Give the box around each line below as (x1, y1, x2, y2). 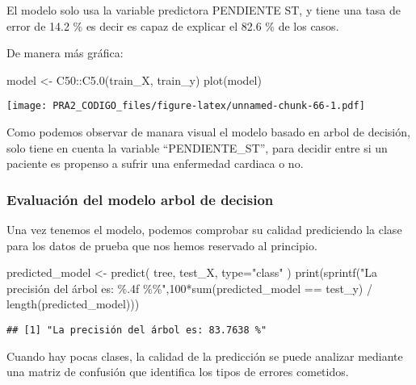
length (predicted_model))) (6, 295, 140, 312)
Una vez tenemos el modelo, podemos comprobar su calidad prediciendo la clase (6, 221, 402, 238)
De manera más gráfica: (6, 44, 124, 61)
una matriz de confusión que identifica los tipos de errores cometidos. (6, 363, 349, 380)
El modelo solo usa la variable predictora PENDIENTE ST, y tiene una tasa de (6, 2, 401, 18)
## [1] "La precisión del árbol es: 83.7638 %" (6, 324, 267, 336)
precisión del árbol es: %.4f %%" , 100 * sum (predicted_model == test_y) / (6, 279, 372, 296)
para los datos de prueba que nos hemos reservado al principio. (6, 236, 317, 253)
